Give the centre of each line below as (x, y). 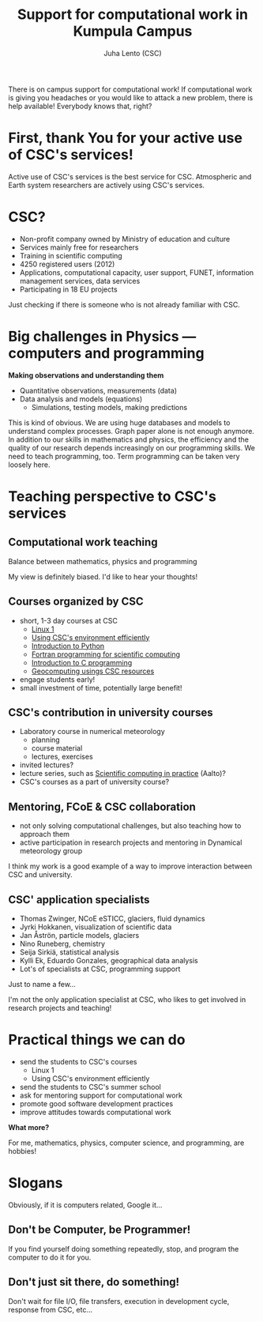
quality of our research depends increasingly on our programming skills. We (131, 447)
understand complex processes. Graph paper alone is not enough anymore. (131, 431)
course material (57, 748)
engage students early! (57, 679)
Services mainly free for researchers (79, 247)
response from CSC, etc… (51, 1309)
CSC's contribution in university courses (111, 712)
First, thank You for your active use (126, 138)
